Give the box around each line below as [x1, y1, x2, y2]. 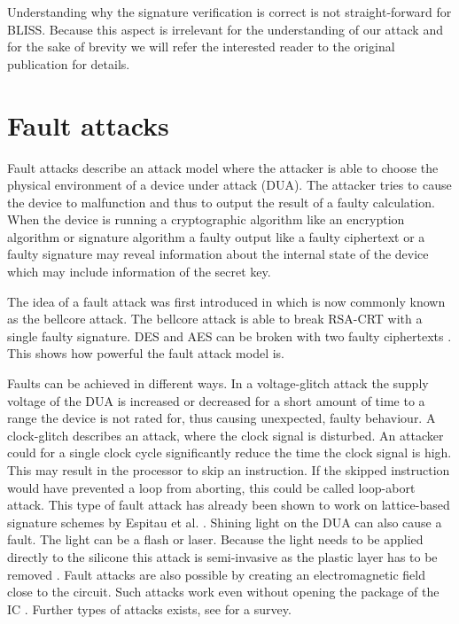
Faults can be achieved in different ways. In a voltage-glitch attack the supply [7, 374, 429, 393]
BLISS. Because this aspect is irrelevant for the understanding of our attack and [7, 19, 443, 38]
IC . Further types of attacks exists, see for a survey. [7, 599, 292, 618]
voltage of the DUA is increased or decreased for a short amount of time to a [7, 391, 425, 409]
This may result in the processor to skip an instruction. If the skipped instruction [7, 461, 450, 479]
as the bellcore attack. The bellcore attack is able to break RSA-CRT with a [7, 309, 423, 328]
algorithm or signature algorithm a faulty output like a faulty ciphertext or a [7, 227, 425, 246]
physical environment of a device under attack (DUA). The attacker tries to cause [7, 175, 452, 194]
